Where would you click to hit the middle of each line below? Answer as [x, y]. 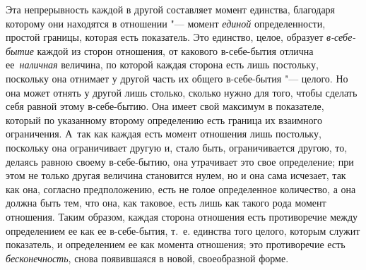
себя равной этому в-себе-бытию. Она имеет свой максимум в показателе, [165, 106]
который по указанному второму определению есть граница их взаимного [164, 119]
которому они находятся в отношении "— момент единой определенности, [166, 23]
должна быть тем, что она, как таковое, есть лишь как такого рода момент [166, 203]
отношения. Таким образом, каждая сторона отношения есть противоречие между [182, 216]
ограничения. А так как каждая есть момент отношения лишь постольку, [164, 134]
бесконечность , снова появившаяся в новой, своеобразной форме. [147, 258]
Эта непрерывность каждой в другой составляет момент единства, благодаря [171, 9]
